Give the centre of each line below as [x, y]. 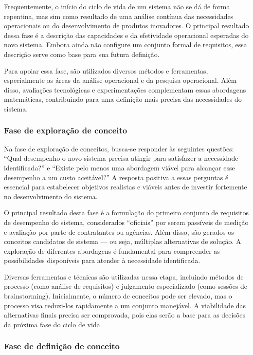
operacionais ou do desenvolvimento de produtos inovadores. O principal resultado [126, 26]
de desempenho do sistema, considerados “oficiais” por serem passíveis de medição [126, 222]
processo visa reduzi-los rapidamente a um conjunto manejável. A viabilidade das [125, 305]
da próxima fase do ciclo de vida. [53, 324]
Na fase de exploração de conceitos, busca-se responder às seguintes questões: [119, 148]
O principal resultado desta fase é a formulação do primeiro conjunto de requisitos [126, 213]
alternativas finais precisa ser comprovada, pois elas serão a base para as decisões [125, 315]
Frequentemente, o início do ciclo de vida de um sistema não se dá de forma [117, 6]
